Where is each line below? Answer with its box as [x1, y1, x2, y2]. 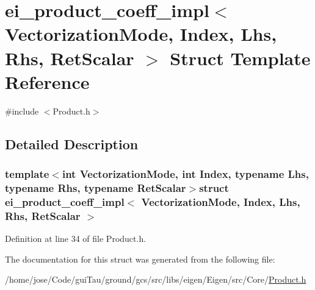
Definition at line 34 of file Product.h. [5, 232, 147, 245]
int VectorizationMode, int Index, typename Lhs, [62, 166, 309, 181]
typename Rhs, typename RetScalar [5, 180, 186, 195]
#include [5, 104, 39, 117]
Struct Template [170, 45, 311, 70]
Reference [5, 69, 90, 94]
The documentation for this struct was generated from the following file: [5, 252, 275, 265]
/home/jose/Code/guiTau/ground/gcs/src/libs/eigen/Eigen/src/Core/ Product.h [5, 273, 306, 286]
